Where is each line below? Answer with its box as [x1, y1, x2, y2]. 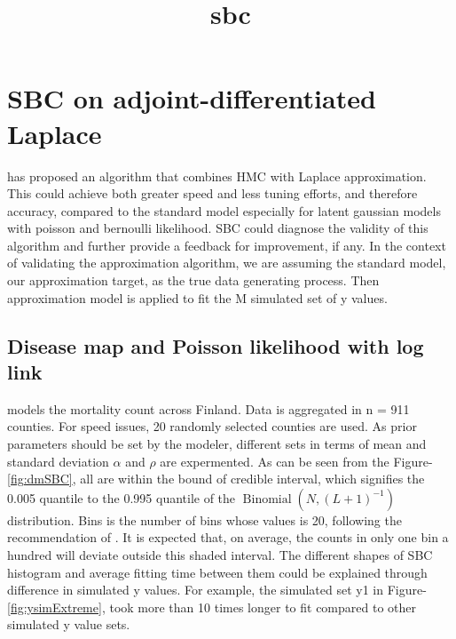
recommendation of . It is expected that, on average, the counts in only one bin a [7, 528, 449, 547]
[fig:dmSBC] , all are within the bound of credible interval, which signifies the [7, 469, 425, 488]
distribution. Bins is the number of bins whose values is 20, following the [7, 510, 402, 529]
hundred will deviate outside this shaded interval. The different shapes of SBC [7, 546, 433, 563]
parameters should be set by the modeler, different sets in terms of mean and [7, 435, 427, 453]
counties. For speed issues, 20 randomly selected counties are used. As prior [7, 417, 417, 435]
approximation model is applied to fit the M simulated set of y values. [7, 288, 388, 307]
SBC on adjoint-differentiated [7, 80, 376, 116]
